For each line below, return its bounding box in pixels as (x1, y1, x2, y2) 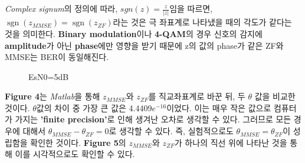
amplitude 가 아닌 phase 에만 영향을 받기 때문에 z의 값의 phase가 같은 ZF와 (5, 39, 284, 51)
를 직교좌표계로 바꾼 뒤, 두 (148, 90, 245, 102)
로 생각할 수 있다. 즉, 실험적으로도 (109, 125, 234, 137)
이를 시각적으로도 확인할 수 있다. (15, 148, 135, 160)
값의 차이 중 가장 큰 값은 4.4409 (36, 101, 152, 114)
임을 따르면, (169, 2, 213, 14)
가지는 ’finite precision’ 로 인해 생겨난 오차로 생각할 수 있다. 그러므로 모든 (15, 113, 291, 125)
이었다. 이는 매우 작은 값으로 (166, 101, 271, 114)
